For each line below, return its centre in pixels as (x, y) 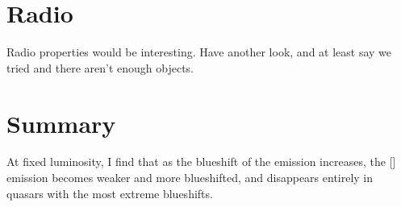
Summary (61, 123)
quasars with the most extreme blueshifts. (110, 193)
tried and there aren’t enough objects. (100, 67)
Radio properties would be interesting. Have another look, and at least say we (199, 52)
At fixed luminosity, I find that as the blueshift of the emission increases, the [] (201, 161)
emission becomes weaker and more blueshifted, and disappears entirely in (190, 178)
